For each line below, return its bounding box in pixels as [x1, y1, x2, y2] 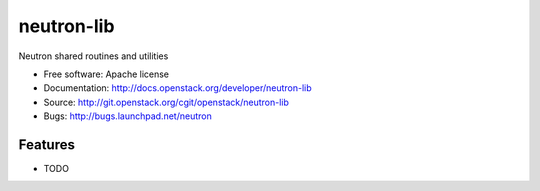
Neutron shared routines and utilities [18, 50, 169, 62]
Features [18, 136, 75, 153]
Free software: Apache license [43, 68, 170, 80]
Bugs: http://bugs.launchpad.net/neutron [43, 110, 212, 122]
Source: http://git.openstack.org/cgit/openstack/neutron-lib [43, 96, 290, 108]
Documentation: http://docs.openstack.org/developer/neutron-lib [43, 82, 312, 94]
